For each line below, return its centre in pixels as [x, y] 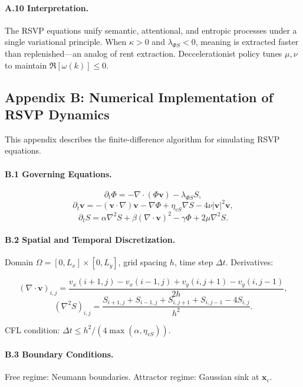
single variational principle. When [66, 42]
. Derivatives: [249, 262]
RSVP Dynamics [57, 114]
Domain [19, 262]
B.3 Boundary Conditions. [59, 354]
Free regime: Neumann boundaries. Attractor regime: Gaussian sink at [132, 377]
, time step [194, 262]
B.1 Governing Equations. [58, 173]
